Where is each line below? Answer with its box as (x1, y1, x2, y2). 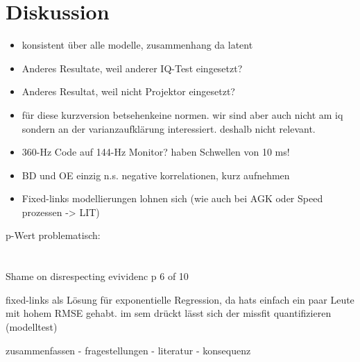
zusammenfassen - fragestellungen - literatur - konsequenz (6, 343, 251, 357)
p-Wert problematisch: (6, 228, 101, 242)
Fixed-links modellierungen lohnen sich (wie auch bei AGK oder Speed (22, 191, 323, 206)
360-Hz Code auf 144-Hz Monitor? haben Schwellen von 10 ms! (22, 145, 290, 159)
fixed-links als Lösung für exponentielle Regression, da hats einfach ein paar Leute (6, 292, 354, 306)
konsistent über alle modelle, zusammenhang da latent (22, 38, 253, 52)
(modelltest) (6, 320, 58, 334)
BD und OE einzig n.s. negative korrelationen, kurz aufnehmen (22, 167, 290, 182)
